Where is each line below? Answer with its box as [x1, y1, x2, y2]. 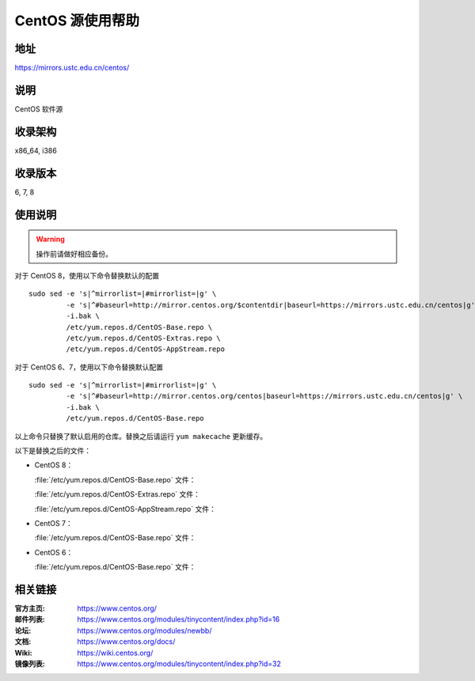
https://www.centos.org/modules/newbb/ [77, 626, 212, 635]
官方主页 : [14, 603, 45, 613]
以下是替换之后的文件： [14, 446, 91, 456]
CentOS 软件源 [14, 104, 63, 114]
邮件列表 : [14, 615, 45, 624]
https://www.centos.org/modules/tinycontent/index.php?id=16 [77, 615, 280, 624]
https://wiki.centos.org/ [77, 648, 154, 657]
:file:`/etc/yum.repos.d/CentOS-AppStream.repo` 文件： [34, 504, 217, 513]
